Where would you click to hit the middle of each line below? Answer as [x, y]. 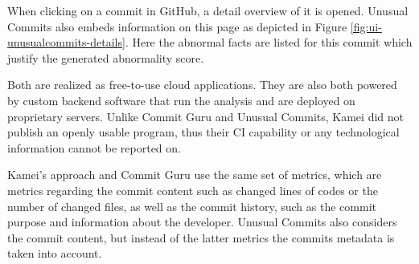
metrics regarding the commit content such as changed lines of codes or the [193, 190]
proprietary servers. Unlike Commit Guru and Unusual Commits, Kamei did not [205, 116]
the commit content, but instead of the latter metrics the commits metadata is [201, 237]
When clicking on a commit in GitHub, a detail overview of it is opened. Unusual [208, 10]
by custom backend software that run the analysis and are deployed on [181, 100]
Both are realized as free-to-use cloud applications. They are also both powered [202, 85]
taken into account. [55, 253]
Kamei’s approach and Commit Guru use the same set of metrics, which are [195, 175]
